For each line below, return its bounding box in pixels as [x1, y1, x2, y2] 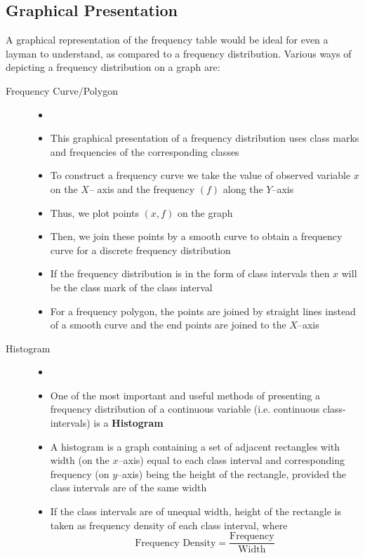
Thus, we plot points [50, 205, 139, 220]
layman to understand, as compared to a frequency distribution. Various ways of [6, 46, 352, 60]
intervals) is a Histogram [50, 416, 164, 430]
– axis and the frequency [88, 181, 195, 196]
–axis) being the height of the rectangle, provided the [117, 466, 347, 481]
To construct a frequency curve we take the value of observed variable [50, 168, 351, 182]
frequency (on [50, 466, 109, 481]
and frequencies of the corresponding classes [50, 144, 239, 159]
